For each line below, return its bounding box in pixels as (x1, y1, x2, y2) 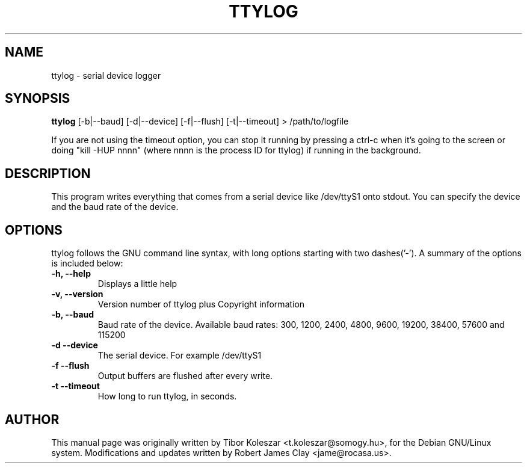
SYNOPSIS (5, 91, 70, 106)
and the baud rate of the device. (51, 202, 179, 212)
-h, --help (51, 268, 91, 279)
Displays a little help (97, 279, 177, 289)
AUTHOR (5, 411, 60, 427)
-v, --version (51, 289, 103, 300)
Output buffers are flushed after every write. (97, 371, 273, 381)
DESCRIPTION (5, 165, 91, 181)
